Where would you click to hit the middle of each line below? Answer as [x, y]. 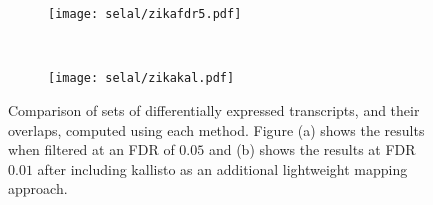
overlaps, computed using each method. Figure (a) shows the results [216, 129]
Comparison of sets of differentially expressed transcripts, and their [214, 109]
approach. [38, 188]
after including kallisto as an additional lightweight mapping [222, 168]
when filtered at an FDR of [91, 149]
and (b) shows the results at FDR [312, 149]
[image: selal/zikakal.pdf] [141, 78]
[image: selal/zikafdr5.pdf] [145, 14]
